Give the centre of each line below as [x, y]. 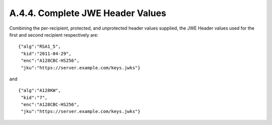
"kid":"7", [34, 97]
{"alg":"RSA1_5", [40, 47]
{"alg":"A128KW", [40, 91]
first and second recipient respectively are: [54, 35]
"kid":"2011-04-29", [46, 53]
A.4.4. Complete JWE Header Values [88, 13]
